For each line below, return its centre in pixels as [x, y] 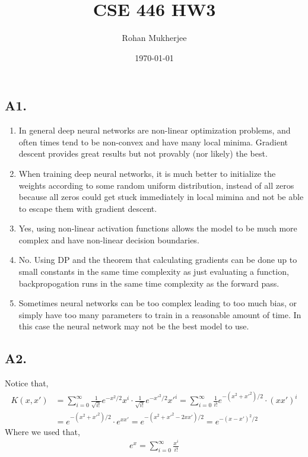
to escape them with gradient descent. [88, 208]
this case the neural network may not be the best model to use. [134, 326]
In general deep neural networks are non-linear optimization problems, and [155, 130]
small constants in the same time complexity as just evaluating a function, [154, 272]
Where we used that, [42, 431]
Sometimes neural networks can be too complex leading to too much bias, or [158, 303]
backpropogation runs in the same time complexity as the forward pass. [149, 283]
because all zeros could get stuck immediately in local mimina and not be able [161, 197]
